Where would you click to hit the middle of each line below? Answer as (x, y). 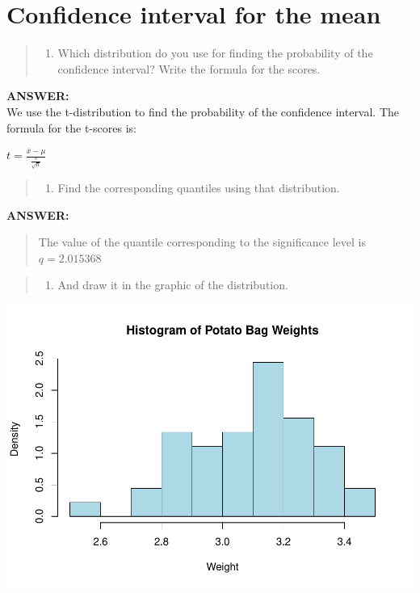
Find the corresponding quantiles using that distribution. (199, 188)
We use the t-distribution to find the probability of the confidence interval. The (203, 111)
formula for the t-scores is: (71, 127)
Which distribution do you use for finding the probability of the (215, 53)
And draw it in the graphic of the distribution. (173, 285)
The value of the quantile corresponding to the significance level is (202, 242)
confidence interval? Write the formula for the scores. (189, 68)
